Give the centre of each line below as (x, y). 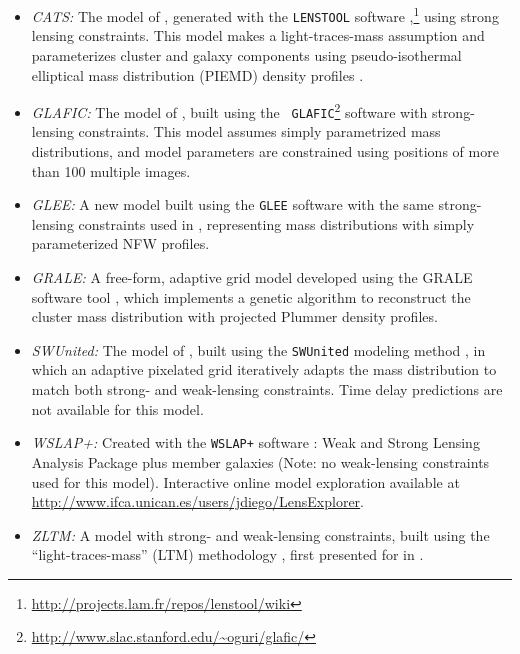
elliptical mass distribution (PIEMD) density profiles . (197, 74)
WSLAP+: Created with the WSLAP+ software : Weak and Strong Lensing (255, 442)
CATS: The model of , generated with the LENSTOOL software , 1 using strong (265, 14)
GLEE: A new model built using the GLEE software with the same (232, 204)
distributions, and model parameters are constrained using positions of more (265, 151)
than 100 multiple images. (111, 170)
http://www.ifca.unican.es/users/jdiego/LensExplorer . (198, 501)
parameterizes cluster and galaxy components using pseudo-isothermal (246, 54)
